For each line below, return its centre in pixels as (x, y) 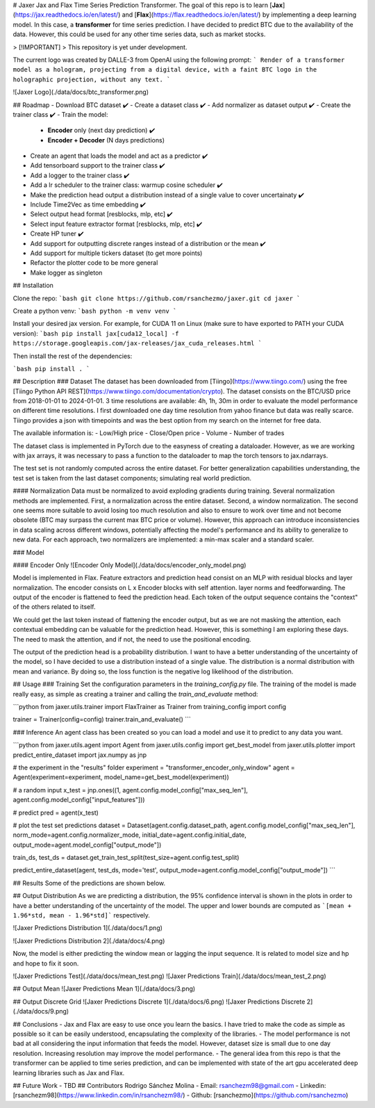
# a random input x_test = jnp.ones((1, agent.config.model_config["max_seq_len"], (130, 790)
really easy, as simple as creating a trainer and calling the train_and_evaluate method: (135, 694)
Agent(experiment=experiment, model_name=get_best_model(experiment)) (121, 777)
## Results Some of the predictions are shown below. (89, 883)
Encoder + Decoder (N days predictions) (106, 140)
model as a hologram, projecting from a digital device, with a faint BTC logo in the (165, 70)
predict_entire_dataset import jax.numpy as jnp (80, 755)
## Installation (33, 286)
